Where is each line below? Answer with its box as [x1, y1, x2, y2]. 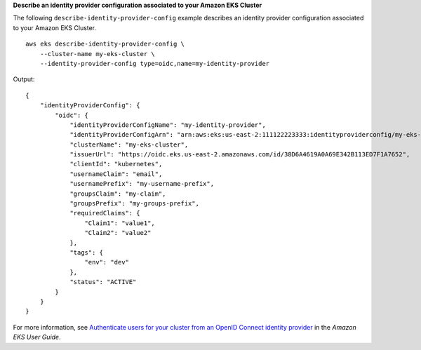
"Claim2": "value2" [84, 229, 152, 237]
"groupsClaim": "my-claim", [69, 189, 166, 198]
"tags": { [69, 248, 104, 256]
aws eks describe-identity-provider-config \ [25, 40, 185, 48]
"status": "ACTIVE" [69, 278, 137, 286]
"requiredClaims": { [69, 209, 140, 217]
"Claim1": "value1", [84, 219, 156, 227]
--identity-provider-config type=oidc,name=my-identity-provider [39, 60, 270, 67]
